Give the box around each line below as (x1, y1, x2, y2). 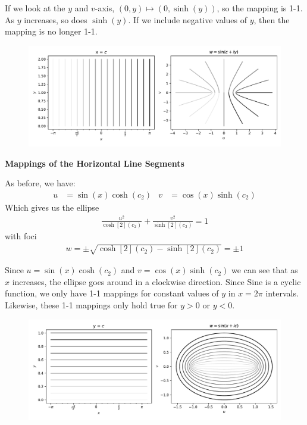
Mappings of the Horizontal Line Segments (5, 157, 184, 169)
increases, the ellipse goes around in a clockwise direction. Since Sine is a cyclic (12, 275, 301, 287)
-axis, (95, 2, 115, 14)
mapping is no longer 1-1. (5, 25, 98, 37)
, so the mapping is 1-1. (217, 2, 303, 14)
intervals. (265, 287, 299, 299)
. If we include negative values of (128, 13, 248, 26)
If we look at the (5, 2, 65, 14)
